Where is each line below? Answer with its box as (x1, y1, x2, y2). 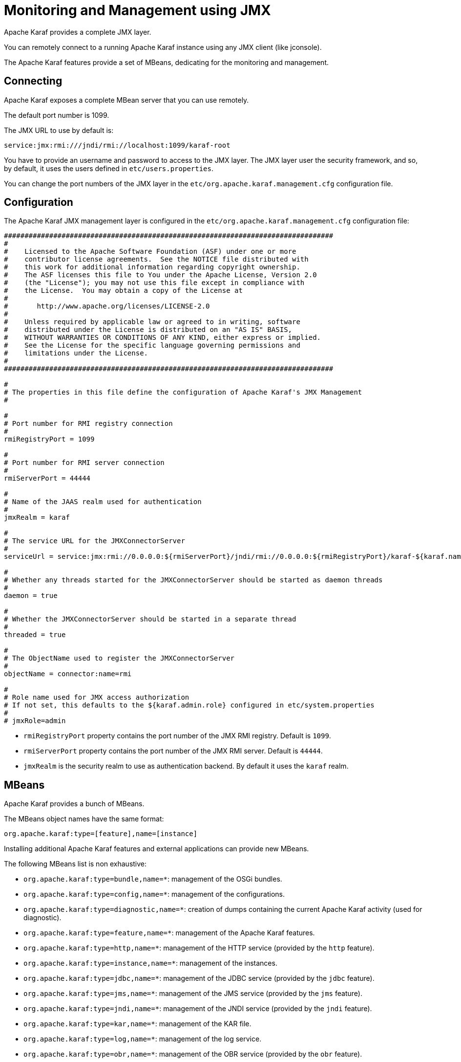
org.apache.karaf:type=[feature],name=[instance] (4, 830, 198, 838)
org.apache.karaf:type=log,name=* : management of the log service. (23, 1035, 262, 1043)
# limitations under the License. (4, 349, 148, 357)
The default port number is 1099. (4, 111, 109, 119)
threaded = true (4, 631, 66, 639)
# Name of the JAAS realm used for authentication (4, 498, 202, 506)
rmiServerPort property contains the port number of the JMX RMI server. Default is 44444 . (23, 747, 323, 755)
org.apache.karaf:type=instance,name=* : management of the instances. (23, 959, 277, 968)
